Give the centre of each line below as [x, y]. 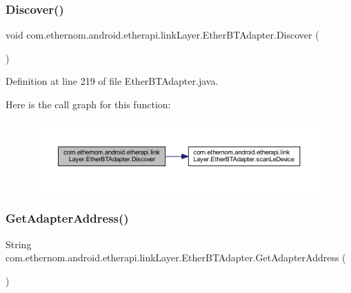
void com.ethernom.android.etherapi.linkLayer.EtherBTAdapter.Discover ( [162, 35]
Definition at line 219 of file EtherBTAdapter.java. [112, 81]
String [19, 244]
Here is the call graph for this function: [88, 104]
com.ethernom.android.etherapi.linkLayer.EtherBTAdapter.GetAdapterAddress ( [176, 257]
